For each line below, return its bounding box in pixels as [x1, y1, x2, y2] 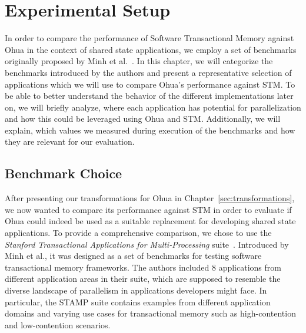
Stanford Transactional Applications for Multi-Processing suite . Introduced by [5, 238, 289, 250]
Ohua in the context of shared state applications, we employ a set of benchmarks [5, 43, 297, 55]
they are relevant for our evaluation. [5, 135, 135, 148]
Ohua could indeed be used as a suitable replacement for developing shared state [5, 215, 296, 227]
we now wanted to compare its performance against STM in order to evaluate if [5, 203, 292, 215]
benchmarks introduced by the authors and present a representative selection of [5, 66, 292, 78]
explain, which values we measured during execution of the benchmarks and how [5, 124, 295, 136]
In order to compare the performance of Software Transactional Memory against [5, 32, 294, 44]
